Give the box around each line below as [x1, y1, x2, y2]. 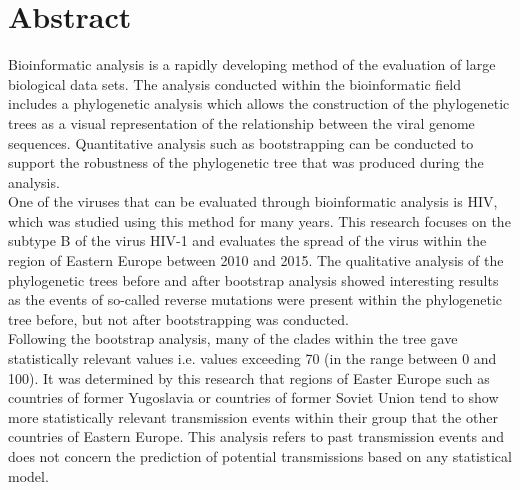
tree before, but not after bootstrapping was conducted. [8, 308, 350, 329]
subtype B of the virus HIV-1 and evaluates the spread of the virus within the [8, 230, 487, 251]
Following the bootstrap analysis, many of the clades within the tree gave [8, 328, 458, 349]
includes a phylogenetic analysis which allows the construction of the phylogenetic [8, 93, 510, 114]
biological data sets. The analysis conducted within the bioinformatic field [8, 73, 462, 94]
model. [8, 465, 49, 486]
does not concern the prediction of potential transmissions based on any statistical [8, 446, 512, 466]
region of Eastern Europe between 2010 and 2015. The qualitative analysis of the [8, 250, 504, 271]
